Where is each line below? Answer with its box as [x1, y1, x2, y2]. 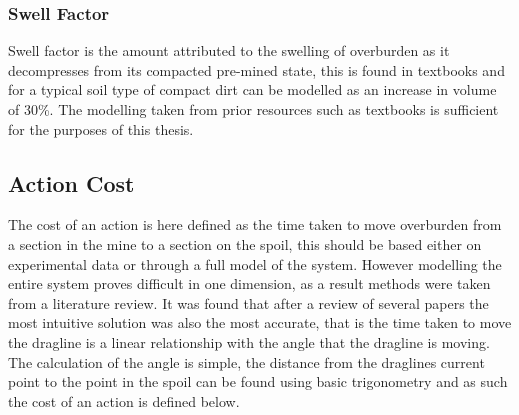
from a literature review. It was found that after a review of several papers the [8, 292, 489, 313]
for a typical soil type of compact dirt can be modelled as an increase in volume [8, 79, 497, 100]
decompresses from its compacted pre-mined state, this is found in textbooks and [8, 59, 505, 80]
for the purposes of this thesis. [8, 118, 194, 139]
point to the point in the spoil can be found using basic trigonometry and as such [8, 371, 508, 392]
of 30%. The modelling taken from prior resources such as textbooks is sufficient [8, 99, 499, 119]
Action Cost [8, 167, 135, 198]
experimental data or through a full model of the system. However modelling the [8, 253, 502, 274]
